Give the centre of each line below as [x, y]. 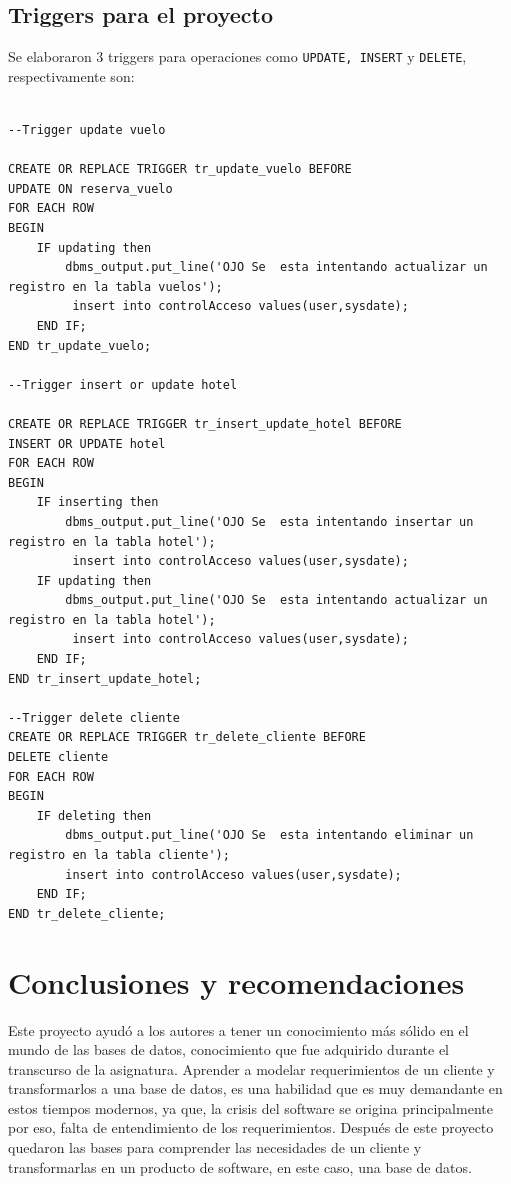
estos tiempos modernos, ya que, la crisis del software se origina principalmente [250, 1107]
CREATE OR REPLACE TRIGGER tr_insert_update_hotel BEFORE [205, 423]
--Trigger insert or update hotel [123, 384]
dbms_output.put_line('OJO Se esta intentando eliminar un [269, 835]
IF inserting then [97, 502]
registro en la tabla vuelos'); [115, 286]
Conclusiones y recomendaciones [236, 981]
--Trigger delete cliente [94, 717]
